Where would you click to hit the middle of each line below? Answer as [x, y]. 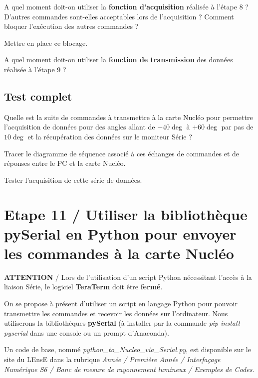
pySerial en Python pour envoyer [120, 233]
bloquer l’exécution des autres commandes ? [71, 26]
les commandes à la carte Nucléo [119, 253]
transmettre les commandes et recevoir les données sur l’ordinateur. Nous [116, 313]
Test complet [38, 96]
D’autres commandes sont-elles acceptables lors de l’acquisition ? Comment [119, 16]
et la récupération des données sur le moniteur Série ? [110, 136]
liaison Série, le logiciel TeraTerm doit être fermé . [83, 287]
